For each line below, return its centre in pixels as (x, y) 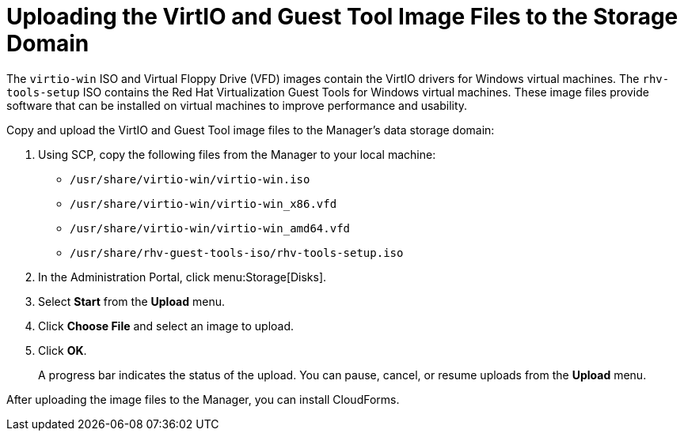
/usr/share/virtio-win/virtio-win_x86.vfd (203, 203)
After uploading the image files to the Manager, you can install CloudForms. (203, 399)
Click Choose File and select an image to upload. (166, 326)
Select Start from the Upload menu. (132, 301)
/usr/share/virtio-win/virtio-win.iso (190, 179)
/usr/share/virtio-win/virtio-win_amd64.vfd (210, 228)
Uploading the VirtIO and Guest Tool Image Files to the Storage (342, 17)
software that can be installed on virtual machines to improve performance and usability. (237, 105)
